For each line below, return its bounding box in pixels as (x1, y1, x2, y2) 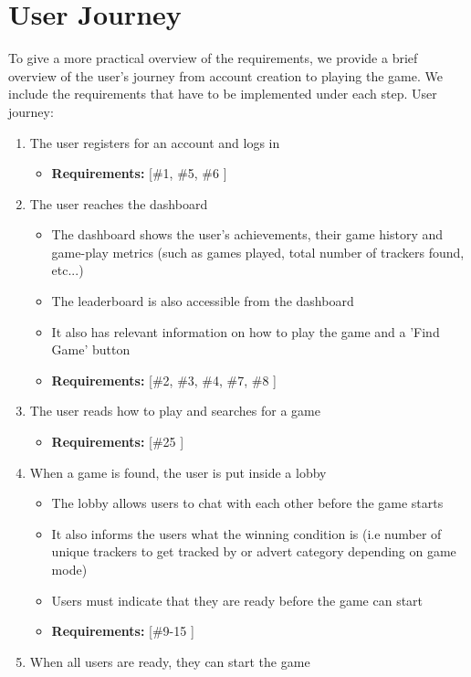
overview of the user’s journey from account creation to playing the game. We (8, 66, 443, 85)
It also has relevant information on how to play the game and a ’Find (51, 322, 440, 341)
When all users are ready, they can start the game (29, 651, 310, 671)
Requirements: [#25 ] (51, 432, 184, 451)
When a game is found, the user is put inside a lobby (29, 462, 327, 481)
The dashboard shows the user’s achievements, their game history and (51, 225, 444, 244)
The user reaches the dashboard (29, 194, 208, 213)
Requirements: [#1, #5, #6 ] (51, 164, 227, 183)
